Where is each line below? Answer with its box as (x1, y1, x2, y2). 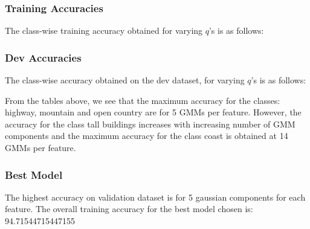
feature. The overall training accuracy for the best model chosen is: (5, 202, 253, 215)
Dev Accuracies (5, 50, 82, 65)
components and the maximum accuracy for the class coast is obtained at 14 (5, 129, 288, 142)
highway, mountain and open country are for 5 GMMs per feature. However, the (5, 106, 302, 118)
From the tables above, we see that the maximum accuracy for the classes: (5, 94, 280, 106)
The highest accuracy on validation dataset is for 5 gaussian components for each (5, 190, 306, 203)
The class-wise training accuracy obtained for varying (5, 24, 203, 37)
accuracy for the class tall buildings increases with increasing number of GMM (5, 117, 295, 130)
